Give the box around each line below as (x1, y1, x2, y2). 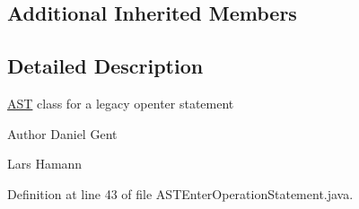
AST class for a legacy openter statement (7, 93, 234, 112)
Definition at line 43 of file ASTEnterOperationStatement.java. (7, 184, 354, 203)
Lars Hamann (7, 154, 83, 173)
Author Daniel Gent (7, 124, 118, 143)
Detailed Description (7, 52, 204, 80)
